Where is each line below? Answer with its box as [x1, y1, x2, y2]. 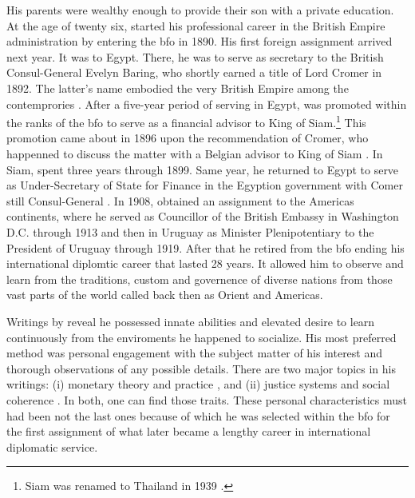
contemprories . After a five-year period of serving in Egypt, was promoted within [6, 95, 407, 112]
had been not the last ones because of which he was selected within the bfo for [6, 407, 390, 424]
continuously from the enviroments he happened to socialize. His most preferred [6, 329, 397, 345]
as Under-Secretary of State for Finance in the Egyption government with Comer [6, 177, 403, 193]
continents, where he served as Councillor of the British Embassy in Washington [6, 208, 399, 225]
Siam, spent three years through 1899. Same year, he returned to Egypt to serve [6, 161, 399, 177]
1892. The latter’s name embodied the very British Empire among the [6, 79, 349, 96]
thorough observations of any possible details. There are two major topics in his [6, 360, 397, 376]
